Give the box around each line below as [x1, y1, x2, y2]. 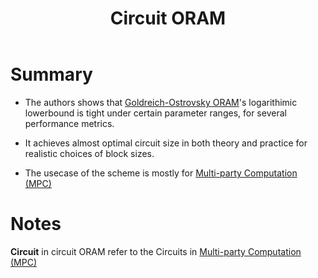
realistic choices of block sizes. [24, 147, 155, 159]
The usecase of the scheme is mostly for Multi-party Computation [24, 167, 298, 179]
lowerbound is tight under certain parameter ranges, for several [24, 107, 287, 119]
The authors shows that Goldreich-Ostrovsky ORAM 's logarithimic [24, 96, 298, 108]
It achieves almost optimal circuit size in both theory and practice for [24, 137, 308, 149]
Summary [10, 63, 93, 86]
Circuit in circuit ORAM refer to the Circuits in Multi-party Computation [10, 245, 302, 257]
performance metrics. [24, 117, 115, 129]
